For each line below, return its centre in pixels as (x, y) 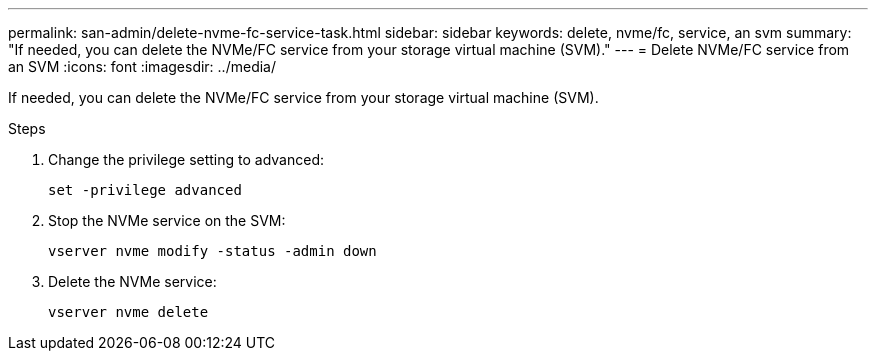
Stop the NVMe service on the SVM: (167, 220)
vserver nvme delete (128, 312)
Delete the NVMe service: (132, 281)
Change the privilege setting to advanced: (186, 159)
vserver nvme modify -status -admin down (212, 251)
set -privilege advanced (145, 190)
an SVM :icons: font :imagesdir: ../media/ (142, 66)
